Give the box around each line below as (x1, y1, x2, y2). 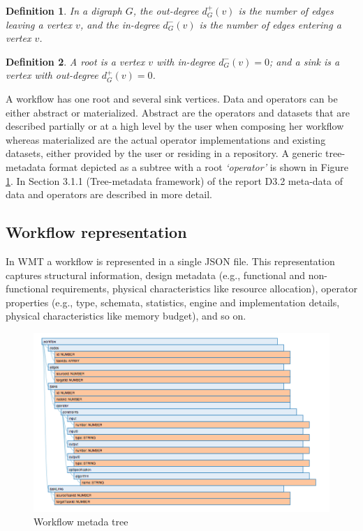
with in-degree (156, 54, 216, 68)
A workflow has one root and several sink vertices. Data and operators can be (6, 91, 338, 105)
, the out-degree (133, 3, 199, 17)
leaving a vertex (6, 17, 73, 31)
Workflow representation (6, 221, 187, 243)
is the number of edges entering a (199, 17, 341, 31)
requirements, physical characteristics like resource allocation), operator (51, 281, 357, 296)
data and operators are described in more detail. (6, 187, 212, 202)
